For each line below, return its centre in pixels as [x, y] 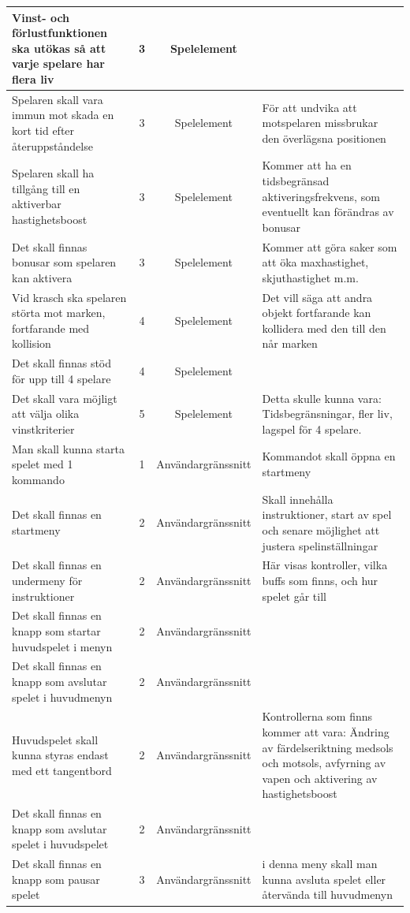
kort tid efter [43, 130]
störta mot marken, [59, 313]
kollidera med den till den [324, 328]
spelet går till [294, 596]
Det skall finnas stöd [62, 363]
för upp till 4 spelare [61, 378]
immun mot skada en [63, 115]
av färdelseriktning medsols [328, 747]
